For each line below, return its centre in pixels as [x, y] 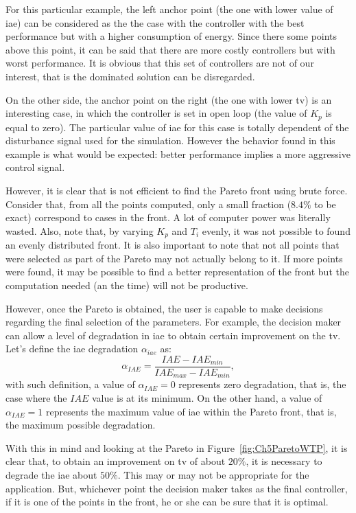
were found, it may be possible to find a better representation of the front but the [177, 272]
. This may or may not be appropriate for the [213, 475]
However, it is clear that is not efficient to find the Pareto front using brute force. [177, 190]
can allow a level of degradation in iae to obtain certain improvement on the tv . [173, 335]
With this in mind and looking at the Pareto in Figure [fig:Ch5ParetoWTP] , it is [177, 447]
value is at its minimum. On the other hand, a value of [207, 398]
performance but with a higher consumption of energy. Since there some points [171, 36]
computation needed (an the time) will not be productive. [127, 285]
